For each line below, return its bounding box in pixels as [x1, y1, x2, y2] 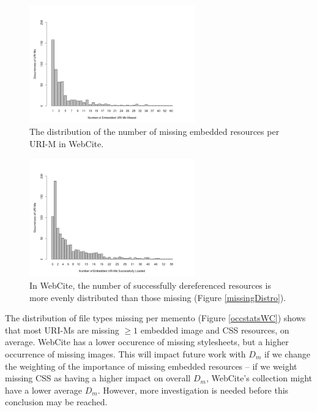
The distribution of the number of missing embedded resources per [29, 125, 280, 138]
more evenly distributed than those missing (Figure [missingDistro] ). [29, 291, 286, 303]
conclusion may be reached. [5, 395, 108, 408]
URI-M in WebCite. [29, 137, 104, 150]
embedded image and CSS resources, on [140, 323, 289, 336]
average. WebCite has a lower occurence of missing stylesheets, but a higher [5, 335, 289, 348]
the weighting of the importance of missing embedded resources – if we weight [5, 359, 297, 372]
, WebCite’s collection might [206, 372, 313, 384]
